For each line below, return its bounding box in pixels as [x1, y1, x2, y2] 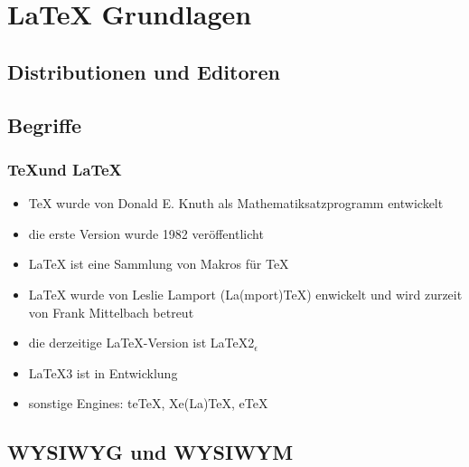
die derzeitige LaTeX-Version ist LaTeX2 [28, 333, 255, 352]
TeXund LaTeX [7, 157, 122, 180]
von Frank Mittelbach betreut [28, 302, 194, 321]
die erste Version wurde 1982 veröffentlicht [28, 224, 264, 243]
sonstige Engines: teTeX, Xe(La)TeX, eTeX [28, 394, 268, 413]
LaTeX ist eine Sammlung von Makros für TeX [28, 254, 289, 273]
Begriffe [7, 110, 82, 138]
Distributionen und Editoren [7, 57, 280, 85]
